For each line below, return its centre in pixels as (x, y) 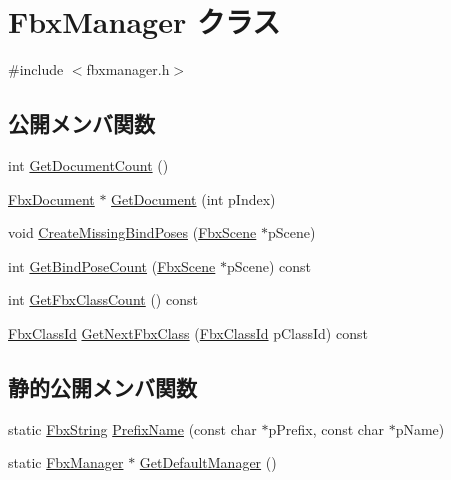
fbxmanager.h (128, 69)
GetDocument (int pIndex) (193, 198)
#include (36, 69)
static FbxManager (66, 462)
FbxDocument (51, 198)
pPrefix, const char (326, 428)
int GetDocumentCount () (88, 164)
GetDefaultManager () (208, 462)
